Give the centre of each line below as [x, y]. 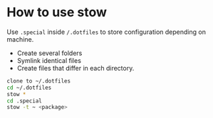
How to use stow [57, 12]
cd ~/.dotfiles [29, 88]
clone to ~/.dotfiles [39, 81]
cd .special [24, 101]
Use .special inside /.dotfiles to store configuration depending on [106, 32]
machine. [20, 39]
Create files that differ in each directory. [76, 68]
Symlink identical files [49, 60]
